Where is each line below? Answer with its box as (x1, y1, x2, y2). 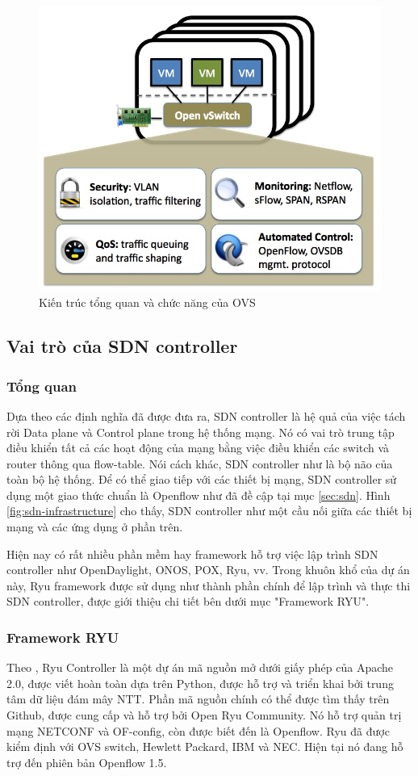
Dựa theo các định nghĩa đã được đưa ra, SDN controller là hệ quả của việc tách (6, 407, 406, 424)
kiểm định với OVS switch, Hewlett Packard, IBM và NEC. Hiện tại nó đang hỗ (6, 738, 403, 755)
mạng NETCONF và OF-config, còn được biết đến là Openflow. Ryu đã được (6, 722, 390, 739)
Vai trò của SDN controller (6, 333, 238, 359)
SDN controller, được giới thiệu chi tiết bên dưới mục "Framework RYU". (6, 593, 370, 610)
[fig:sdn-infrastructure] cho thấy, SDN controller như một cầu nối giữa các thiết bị (6, 502, 412, 519)
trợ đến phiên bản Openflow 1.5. (6, 753, 167, 770)
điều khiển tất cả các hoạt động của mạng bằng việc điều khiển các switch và (6, 439, 390, 456)
